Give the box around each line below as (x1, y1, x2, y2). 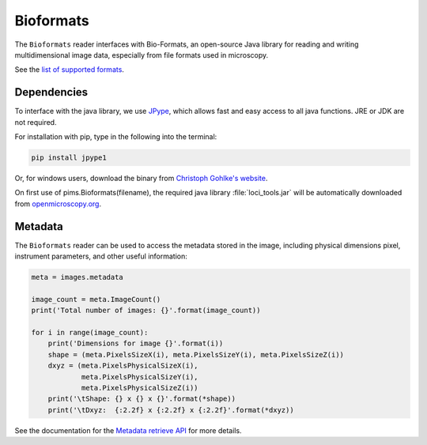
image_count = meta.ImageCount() (31, 295, 161, 304)
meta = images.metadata (31, 273, 124, 282)
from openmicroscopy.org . (14, 198, 102, 209)
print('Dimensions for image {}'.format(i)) (47, 339, 224, 348)
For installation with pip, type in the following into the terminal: (14, 132, 217, 141)
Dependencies (14, 85, 89, 99)
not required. (14, 117, 57, 126)
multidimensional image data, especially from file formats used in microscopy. (14, 50, 269, 59)
